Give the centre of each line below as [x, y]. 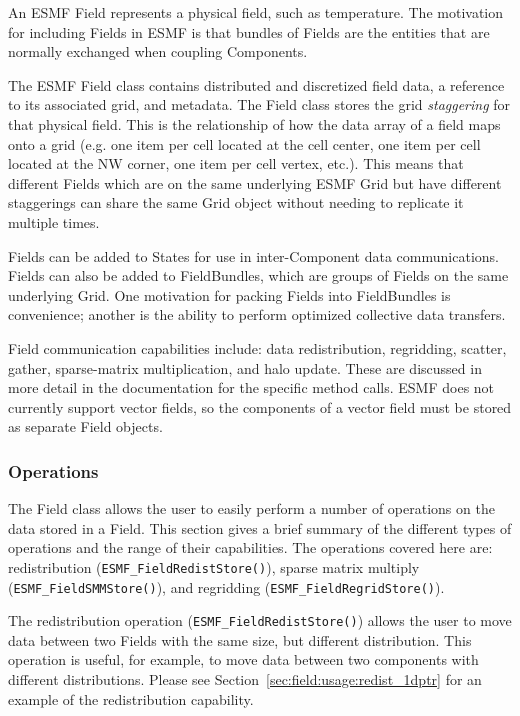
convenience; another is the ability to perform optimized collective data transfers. [257, 314]
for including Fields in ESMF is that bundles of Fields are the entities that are [249, 31]
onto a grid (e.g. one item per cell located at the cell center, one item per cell [244, 143]
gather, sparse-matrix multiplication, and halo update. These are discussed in [245, 367]
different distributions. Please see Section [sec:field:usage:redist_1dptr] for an [245, 679]
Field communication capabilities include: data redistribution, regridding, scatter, [257, 347]
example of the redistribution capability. [131, 698]
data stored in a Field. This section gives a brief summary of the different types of [260, 527]
